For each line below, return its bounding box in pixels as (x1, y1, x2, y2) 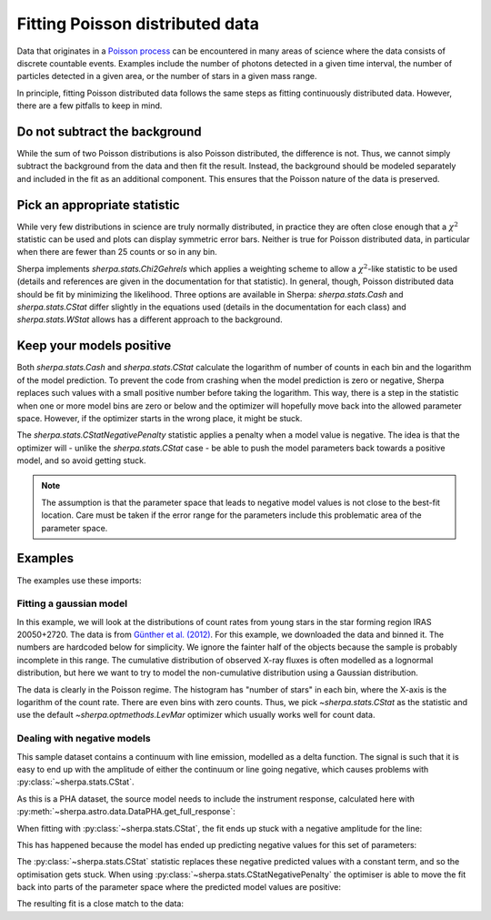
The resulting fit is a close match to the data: (16, 898, 185, 909)
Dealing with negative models (16, 733, 151, 745)
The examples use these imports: (16, 574, 142, 586)
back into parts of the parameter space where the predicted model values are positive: (16, 882, 341, 893)
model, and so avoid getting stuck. (16, 455, 146, 466)
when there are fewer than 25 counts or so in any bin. (16, 247, 217, 258)
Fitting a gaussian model (16, 597, 127, 610)
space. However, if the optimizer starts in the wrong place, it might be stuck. (16, 412, 303, 423)
